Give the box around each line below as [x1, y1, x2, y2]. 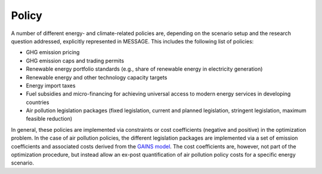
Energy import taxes [26, 82, 76, 89]
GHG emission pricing [26, 49, 80, 56]
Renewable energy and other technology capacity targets [26, 74, 168, 81]
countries [26, 99, 49, 106]
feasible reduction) [26, 115, 73, 122]
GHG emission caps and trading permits [26, 57, 125, 64]
